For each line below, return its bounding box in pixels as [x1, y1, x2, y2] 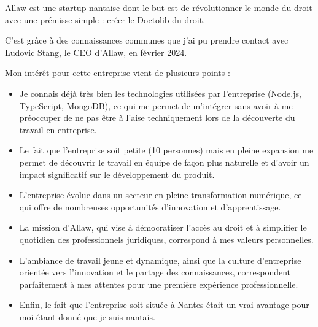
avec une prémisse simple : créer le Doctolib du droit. [5, 13, 206, 26]
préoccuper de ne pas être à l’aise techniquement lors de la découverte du [19, 111, 295, 124]
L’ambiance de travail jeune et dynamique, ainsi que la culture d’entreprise [19, 253, 301, 266]
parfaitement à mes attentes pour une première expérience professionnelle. [19, 277, 298, 290]
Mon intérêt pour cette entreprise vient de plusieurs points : [5, 66, 230, 79]
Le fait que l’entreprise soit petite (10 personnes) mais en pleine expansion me [19, 144, 314, 156]
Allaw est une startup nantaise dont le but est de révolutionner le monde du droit [5, 1, 312, 13]
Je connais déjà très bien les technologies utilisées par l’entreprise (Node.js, [19, 87, 301, 99]
